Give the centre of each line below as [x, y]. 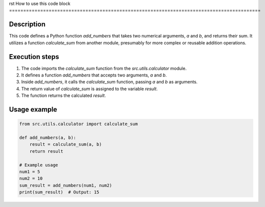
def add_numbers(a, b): [48, 137]
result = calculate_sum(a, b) [66, 144]
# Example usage [39, 165]
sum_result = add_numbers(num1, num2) [66, 185]
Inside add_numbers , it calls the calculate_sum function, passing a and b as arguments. [109, 82]
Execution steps [34, 57]
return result [46, 151]
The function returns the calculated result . [63, 95]
